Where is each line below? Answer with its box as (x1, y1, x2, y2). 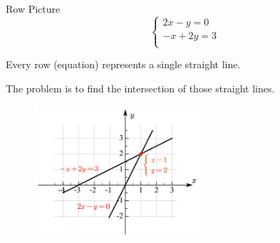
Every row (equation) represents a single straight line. (6, 57, 241, 72)
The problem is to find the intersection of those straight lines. (6, 80, 275, 95)
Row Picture (6, 1, 61, 16)
